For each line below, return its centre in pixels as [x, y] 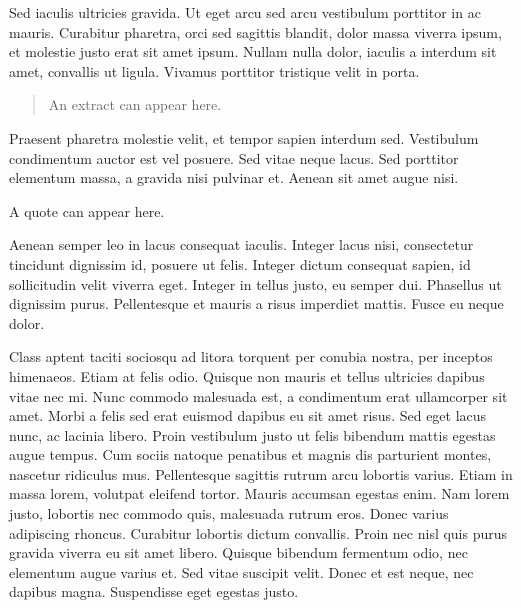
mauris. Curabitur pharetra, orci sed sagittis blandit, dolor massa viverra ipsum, [255, 31]
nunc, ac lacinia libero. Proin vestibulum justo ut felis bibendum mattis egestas [252, 434]
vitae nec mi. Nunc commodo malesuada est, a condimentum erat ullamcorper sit [258, 395]
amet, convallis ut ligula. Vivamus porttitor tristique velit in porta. [214, 70]
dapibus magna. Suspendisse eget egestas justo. [154, 591]
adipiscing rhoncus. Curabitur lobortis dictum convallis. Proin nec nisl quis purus [258, 532]
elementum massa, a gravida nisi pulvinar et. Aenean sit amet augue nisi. [234, 177]
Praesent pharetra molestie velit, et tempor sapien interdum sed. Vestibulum [244, 137]
